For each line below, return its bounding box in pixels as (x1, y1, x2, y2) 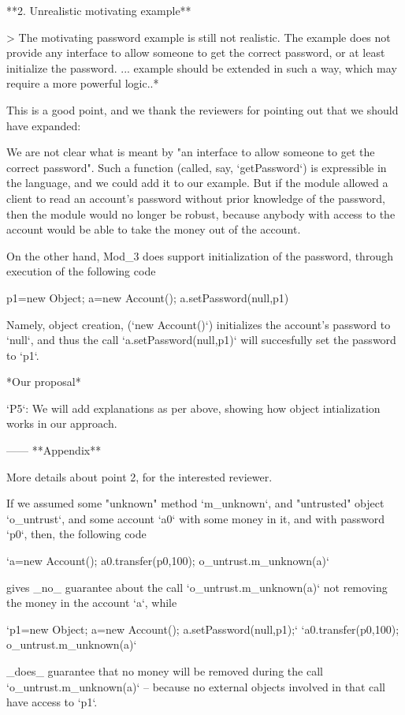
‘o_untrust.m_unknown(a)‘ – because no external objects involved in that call (6, 678, 386, 694)
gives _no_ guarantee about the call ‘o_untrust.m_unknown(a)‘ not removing (6, 578, 388, 595)
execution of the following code (6, 263, 156, 279)
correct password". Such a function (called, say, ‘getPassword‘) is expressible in (6, 159, 387, 175)
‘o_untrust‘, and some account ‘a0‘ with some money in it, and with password (6, 510, 385, 526)
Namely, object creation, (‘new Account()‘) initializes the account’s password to (6, 316, 391, 332)
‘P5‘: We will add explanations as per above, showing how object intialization (6, 399, 381, 416)
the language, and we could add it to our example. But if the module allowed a (6, 174, 388, 191)
